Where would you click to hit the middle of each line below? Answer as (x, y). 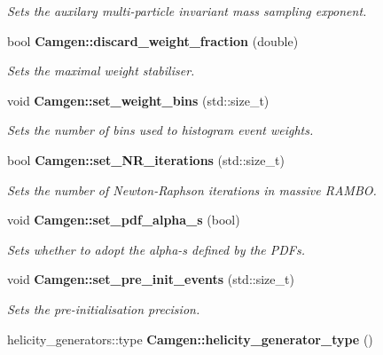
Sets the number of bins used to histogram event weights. (160, 130)
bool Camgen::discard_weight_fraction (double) (153, 40)
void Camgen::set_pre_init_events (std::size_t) (151, 279)
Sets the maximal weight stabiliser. (101, 71)
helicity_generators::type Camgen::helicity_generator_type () (190, 339)
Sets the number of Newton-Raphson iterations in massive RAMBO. (192, 189)
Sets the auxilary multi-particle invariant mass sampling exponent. (187, 11)
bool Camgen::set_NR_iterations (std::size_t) (146, 159)
